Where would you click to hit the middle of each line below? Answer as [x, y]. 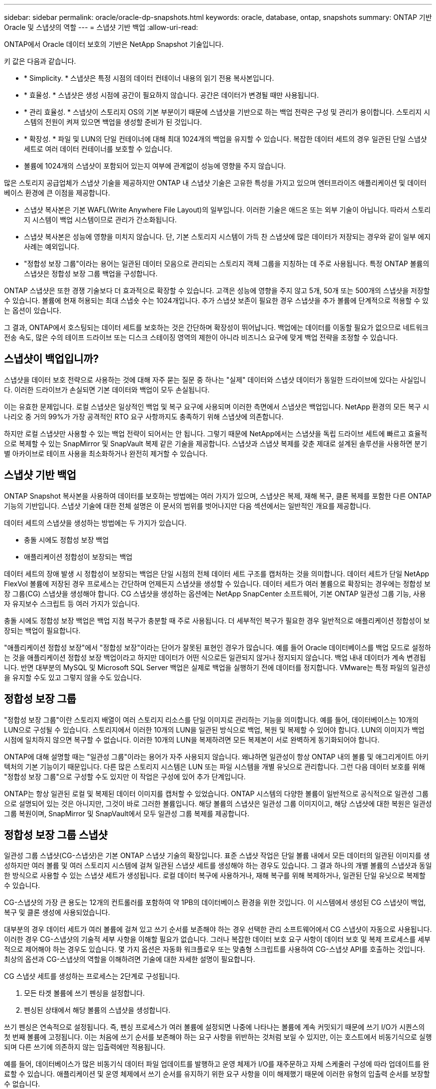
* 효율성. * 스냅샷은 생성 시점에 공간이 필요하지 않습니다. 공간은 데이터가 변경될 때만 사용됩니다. [171, 95]
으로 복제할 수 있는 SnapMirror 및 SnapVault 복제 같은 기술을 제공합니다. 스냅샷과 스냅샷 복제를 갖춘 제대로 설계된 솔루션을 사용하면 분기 [216, 443]
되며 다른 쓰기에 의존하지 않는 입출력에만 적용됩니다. [85, 1047]
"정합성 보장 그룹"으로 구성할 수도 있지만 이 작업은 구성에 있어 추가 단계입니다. [125, 776]
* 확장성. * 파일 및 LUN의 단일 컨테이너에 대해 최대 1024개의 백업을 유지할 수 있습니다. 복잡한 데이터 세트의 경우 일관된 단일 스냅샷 [225, 139]
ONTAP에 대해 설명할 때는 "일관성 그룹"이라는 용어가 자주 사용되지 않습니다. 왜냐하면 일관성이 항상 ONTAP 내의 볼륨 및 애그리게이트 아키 [217, 756]
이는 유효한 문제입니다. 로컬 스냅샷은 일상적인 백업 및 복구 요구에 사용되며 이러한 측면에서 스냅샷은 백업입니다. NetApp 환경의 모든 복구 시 [217, 406]
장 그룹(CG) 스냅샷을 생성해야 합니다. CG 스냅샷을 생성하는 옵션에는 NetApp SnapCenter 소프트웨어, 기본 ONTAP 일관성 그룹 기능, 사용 [215, 593]
